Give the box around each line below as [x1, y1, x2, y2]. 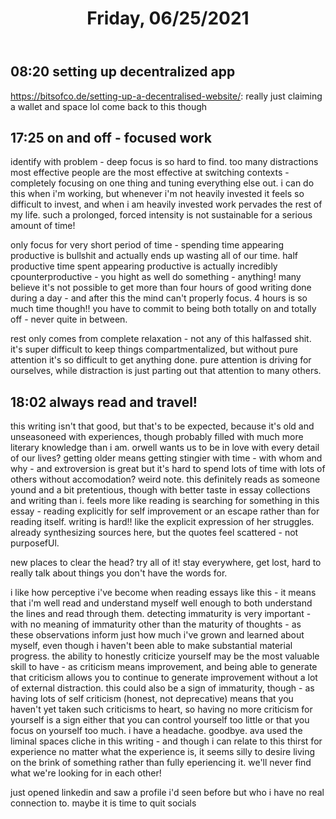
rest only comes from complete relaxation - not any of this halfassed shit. [10, 333, 312, 345]
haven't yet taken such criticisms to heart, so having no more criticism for [10, 703, 313, 716]
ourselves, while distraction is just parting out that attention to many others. [10, 365, 322, 377]
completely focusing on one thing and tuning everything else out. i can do [10, 177, 315, 189]
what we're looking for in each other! [10, 767, 162, 779]
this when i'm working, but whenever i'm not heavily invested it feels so [10, 188, 305, 200]
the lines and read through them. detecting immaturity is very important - [10, 608, 312, 620]
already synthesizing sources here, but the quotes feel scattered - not [10, 527, 299, 539]
